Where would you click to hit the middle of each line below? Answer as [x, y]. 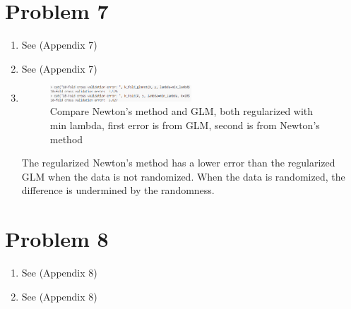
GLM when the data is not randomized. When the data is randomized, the [183, 176]
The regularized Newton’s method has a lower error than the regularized [178, 163]
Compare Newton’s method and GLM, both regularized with [182, 111]
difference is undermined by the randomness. [118, 190]
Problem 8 [57, 239]
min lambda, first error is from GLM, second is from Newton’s [185, 125]
